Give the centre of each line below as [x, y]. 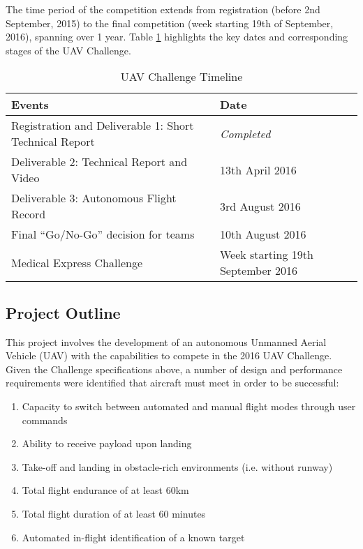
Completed [245, 133]
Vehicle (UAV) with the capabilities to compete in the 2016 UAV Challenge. [169, 355]
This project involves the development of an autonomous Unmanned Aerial [166, 341]
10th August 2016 [263, 234]
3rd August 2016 [260, 206]
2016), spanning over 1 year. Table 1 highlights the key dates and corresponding [177, 37]
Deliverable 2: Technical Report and [99, 162]
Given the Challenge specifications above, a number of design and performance [174, 369]
